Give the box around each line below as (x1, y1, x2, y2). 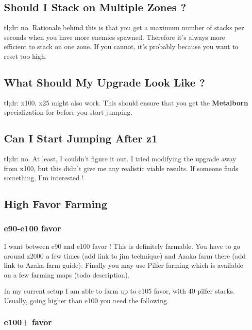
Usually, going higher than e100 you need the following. (4, 295, 169, 305)
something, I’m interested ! (4, 173, 84, 183)
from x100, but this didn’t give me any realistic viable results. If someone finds (4, 163, 238, 173)
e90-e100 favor (4, 222, 61, 234)
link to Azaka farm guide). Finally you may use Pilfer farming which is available (4, 260, 243, 270)
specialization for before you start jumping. (4, 107, 133, 117)
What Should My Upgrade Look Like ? (4, 74, 205, 89)
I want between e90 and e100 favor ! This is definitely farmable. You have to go (4, 241, 240, 251)
